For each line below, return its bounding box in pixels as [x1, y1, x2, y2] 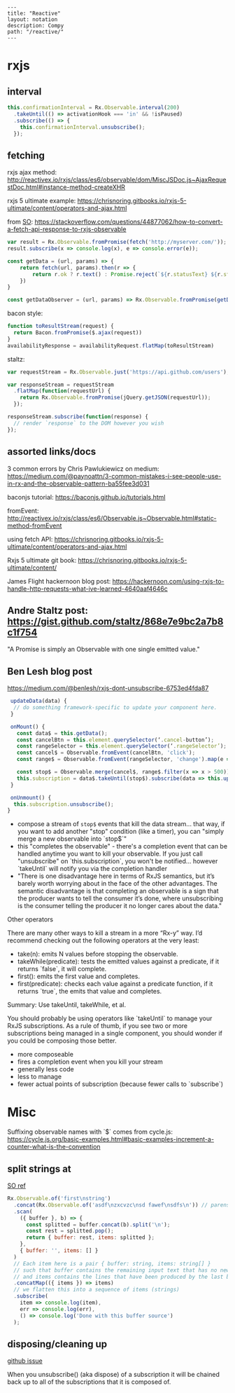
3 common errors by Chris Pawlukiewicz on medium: [7, 464, 159, 473]
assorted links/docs [7, 446, 97, 458]
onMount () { [10, 723, 45, 730]
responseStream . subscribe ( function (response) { [7, 413, 149, 420]
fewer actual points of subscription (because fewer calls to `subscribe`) [17, 1080, 224, 1088]
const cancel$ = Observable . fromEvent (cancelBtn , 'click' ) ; [16, 749, 196, 757]
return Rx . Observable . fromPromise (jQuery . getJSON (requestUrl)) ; [20, 394, 211, 402]
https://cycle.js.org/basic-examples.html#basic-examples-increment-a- [7, 1135, 215, 1144]
